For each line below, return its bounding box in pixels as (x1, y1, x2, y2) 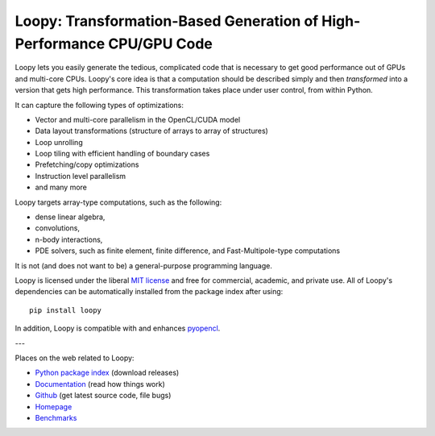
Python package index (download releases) (35, 367, 180, 378)
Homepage (35, 401, 72, 411)
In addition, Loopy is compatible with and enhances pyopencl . (14, 323, 221, 334)
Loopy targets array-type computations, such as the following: (14, 197, 222, 207)
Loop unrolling (35, 137, 84, 147)
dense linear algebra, (35, 212, 106, 222)
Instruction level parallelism (35, 171, 126, 181)
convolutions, (35, 223, 81, 233)
